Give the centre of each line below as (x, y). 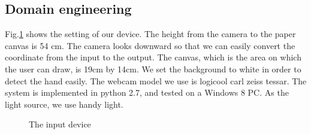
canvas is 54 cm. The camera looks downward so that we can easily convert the (150, 45)
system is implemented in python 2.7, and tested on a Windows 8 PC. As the (147, 92)
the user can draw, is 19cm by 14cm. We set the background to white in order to (153, 68)
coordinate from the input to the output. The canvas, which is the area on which (153, 57)
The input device (60, 124)
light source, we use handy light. (64, 104)
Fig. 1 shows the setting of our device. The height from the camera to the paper (150, 34)
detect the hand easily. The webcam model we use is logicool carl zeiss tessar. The (156, 80)
